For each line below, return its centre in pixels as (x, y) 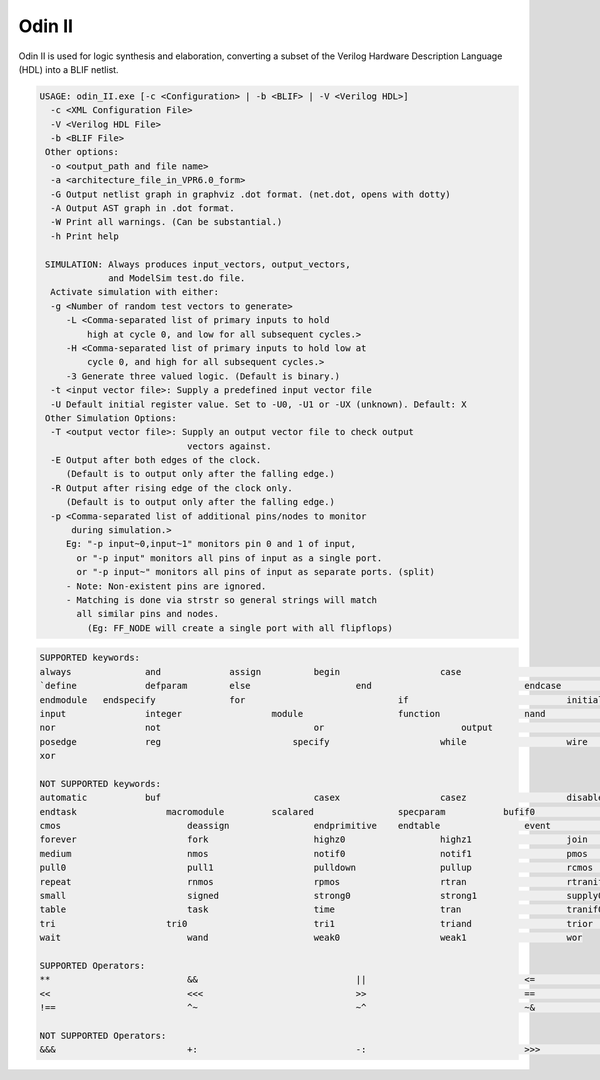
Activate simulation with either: (135, 292)
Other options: (82, 152)
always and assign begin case (250, 671)
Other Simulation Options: (111, 418)
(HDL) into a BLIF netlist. (68, 69)
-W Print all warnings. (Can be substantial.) (166, 222)
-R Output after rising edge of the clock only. (172, 488)
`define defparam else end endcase (300, 686)
